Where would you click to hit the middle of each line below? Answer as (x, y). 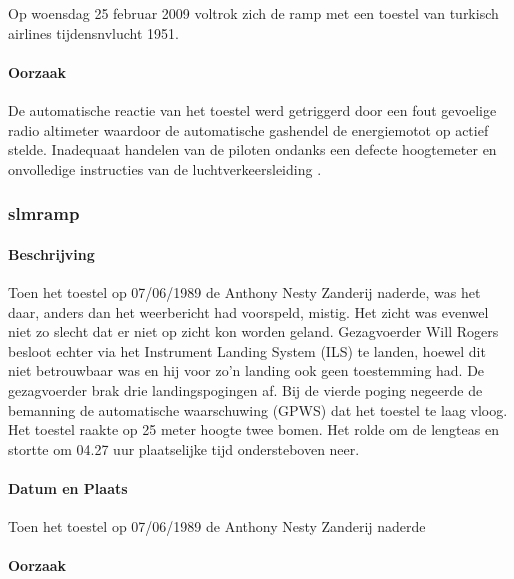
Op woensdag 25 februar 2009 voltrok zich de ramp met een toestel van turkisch (253, 13)
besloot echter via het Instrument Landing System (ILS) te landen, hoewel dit (247, 350)
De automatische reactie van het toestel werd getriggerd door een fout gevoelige (252, 109)
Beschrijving (51, 253)
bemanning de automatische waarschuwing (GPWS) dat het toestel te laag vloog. (258, 409)
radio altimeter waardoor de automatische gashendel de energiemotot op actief (248, 129)
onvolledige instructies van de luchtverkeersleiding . (165, 168)
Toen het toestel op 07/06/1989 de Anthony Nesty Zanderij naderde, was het (244, 292)
